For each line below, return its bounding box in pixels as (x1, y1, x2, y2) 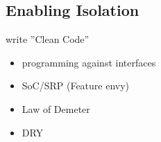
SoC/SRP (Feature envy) (22, 78, 130, 93)
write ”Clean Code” (6, 32, 90, 46)
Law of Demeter (22, 101, 90, 116)
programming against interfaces (22, 55, 156, 69)
